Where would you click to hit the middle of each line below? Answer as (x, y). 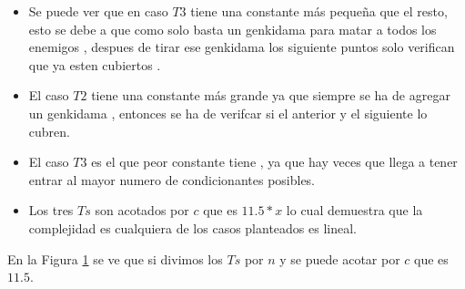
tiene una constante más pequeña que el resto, (319, 11)
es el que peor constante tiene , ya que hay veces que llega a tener (274, 162)
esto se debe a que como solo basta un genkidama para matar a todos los (232, 29)
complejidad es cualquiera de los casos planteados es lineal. (192, 227)
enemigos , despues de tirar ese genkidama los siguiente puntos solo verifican (242, 47)
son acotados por (142, 210)
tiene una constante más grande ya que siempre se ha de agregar (271, 95)
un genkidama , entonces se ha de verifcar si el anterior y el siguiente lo (228, 113)
